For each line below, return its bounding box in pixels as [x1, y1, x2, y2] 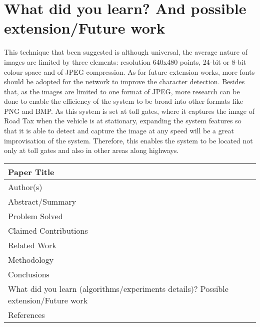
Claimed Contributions [8, 224, 88, 236]
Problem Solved [8, 210, 63, 222]
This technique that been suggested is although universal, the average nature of [4, 47, 248, 57]
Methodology [8, 253, 54, 265]
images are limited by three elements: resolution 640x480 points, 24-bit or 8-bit [4, 56, 246, 67]
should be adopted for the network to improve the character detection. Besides [4, 76, 245, 87]
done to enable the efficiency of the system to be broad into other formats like [4, 96, 243, 106]
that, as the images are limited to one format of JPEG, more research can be [4, 86, 240, 96]
